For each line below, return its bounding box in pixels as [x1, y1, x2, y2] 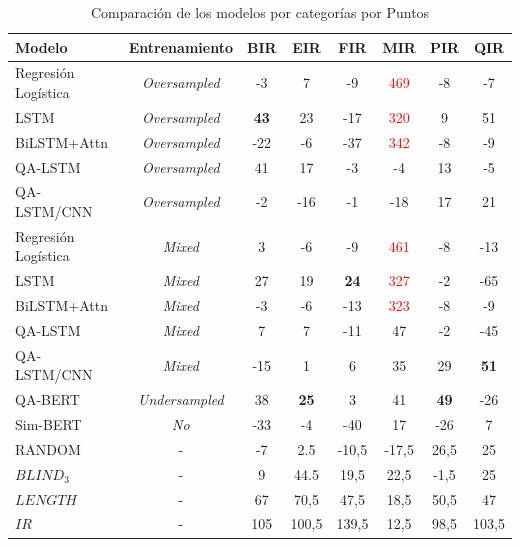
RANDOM [15, 438, 81, 459]
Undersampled [137, 389, 224, 410]
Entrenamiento [128, 36, 233, 57]
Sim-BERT [15, 414, 82, 435]
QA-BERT [15, 389, 80, 410]
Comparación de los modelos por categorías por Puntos [90, 2, 430, 22]
